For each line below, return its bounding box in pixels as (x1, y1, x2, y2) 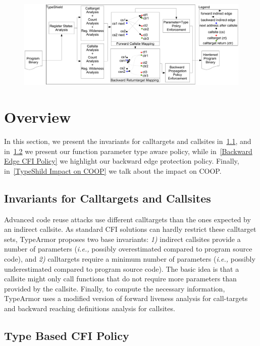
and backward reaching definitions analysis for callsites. (4, 303, 175, 313)
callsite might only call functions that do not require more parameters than (4, 273, 237, 284)
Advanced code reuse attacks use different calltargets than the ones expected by (4, 214, 251, 224)
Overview (4, 107, 71, 127)
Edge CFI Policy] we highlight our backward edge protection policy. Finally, (4, 156, 239, 166)
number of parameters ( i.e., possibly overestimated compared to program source (4, 243, 252, 254)
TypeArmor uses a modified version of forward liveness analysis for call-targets (4, 293, 248, 304)
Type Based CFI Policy (4, 327, 129, 343)
